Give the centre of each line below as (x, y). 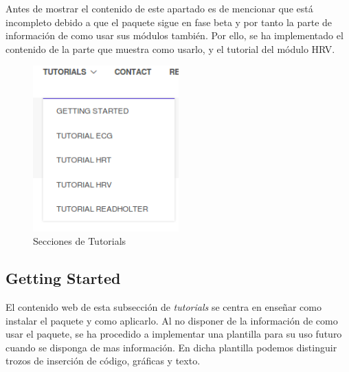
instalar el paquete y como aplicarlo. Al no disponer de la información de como (172, 320)
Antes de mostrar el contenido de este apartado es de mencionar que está (159, 8)
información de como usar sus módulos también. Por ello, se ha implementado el (174, 35)
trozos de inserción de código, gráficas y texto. (103, 361)
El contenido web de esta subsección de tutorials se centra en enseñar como (164, 306)
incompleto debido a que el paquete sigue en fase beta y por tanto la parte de (169, 22)
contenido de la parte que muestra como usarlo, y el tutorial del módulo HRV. (170, 48)
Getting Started (63, 278)
